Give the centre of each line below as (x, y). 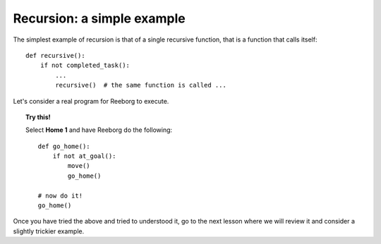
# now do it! (60, 195)
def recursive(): (55, 55)
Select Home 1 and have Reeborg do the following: (99, 130)
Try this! (38, 117)
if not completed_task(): (85, 66)
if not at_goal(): (84, 156)
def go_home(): (64, 146)
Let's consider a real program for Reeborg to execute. (91, 101)
